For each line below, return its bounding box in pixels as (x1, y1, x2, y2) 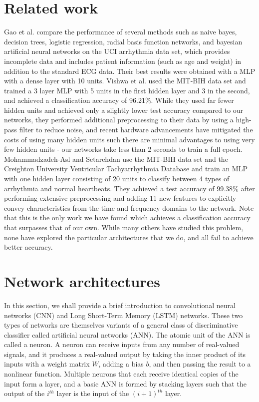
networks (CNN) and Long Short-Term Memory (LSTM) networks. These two (4, 310, 243, 320)
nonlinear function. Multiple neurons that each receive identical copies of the (4, 369, 239, 379)
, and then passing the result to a (149, 359, 251, 369)
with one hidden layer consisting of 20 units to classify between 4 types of (4, 173, 230, 184)
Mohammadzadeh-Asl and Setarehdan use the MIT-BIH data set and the (4, 153, 228, 164)
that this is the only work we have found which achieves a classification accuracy (4, 212, 251, 223)
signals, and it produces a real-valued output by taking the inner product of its (4, 349, 246, 359)
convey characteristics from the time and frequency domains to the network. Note (4, 202, 254, 213)
